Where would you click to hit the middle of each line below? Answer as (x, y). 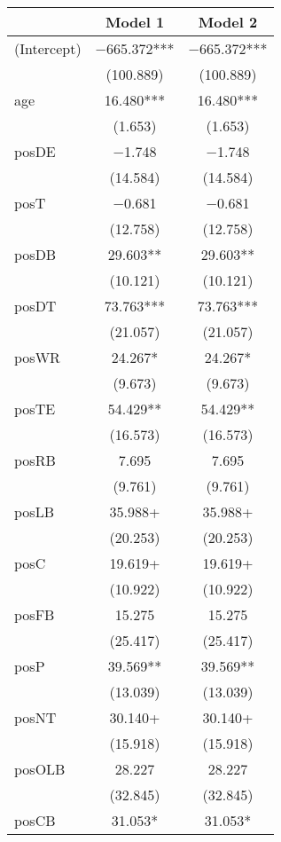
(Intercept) (48, 48)
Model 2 (228, 22)
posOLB (40, 769)
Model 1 (135, 22)
